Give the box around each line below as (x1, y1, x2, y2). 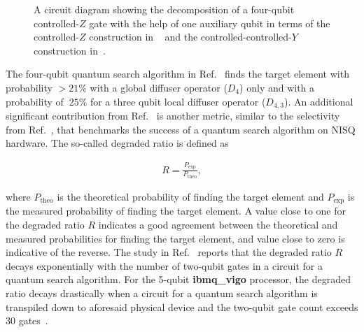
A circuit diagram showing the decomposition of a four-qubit (34, 2, 295, 16)
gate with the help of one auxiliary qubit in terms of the (89, 15, 330, 30)
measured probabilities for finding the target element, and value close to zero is (6, 231, 345, 245)
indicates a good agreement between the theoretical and (98, 217, 338, 232)
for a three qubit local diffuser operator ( (90, 94, 266, 108)
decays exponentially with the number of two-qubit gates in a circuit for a (6, 258, 323, 273)
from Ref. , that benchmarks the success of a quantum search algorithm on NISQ (6, 122, 356, 136)
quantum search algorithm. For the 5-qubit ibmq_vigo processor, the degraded (6, 272, 351, 287)
